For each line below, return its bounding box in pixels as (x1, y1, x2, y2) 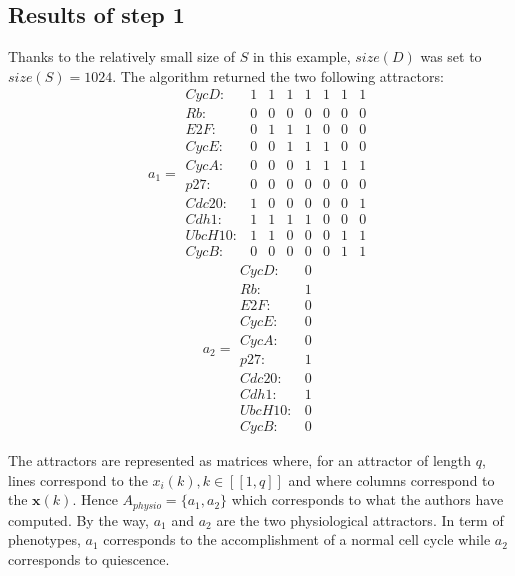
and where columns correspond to (288, 469, 495, 490)
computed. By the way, (8, 509, 149, 530)
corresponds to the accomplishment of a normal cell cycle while (103, 529, 491, 550)
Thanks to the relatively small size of (8, 46, 235, 67)
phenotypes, (8, 529, 81, 550)
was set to (420, 46, 482, 67)
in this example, (252, 46, 351, 67)
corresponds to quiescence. (8, 548, 170, 569)
